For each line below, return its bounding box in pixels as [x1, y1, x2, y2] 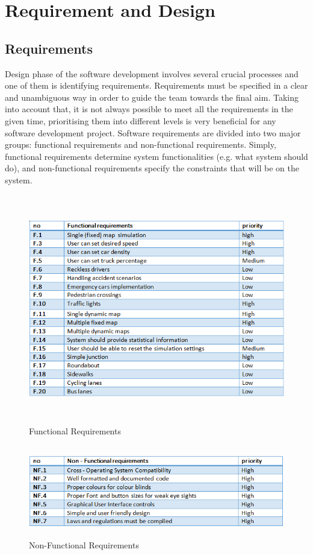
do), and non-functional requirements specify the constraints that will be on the [5, 162, 299, 174]
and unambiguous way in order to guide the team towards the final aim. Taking [5, 90, 299, 103]
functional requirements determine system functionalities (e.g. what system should [5, 150, 308, 162]
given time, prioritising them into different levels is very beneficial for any [5, 114, 276, 127]
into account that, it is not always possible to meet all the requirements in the [5, 103, 293, 115]
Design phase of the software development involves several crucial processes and [5, 67, 299, 80]
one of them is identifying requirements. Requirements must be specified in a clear [5, 79, 308, 92]
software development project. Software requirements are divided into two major [5, 126, 301, 139]
